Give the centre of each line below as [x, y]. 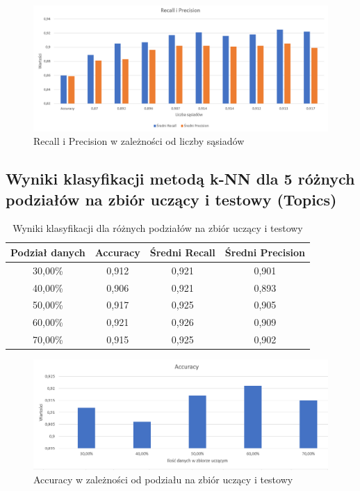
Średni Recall [182, 252]
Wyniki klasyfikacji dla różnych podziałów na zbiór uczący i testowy [158, 228]
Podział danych [48, 252]
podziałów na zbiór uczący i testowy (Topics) [171, 199]
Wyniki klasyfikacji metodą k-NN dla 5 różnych [180, 179]
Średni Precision [265, 252]
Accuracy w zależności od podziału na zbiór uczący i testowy [163, 480]
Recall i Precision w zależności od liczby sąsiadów [139, 141]
